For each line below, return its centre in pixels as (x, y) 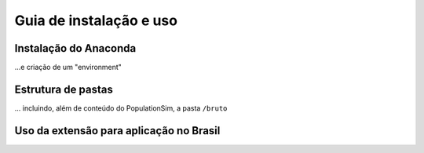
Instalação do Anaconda (75, 48)
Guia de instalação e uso (96, 20)
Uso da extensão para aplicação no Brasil (117, 131)
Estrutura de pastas (64, 89)
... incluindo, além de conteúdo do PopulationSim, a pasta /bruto (121, 108)
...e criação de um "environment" (68, 67)
